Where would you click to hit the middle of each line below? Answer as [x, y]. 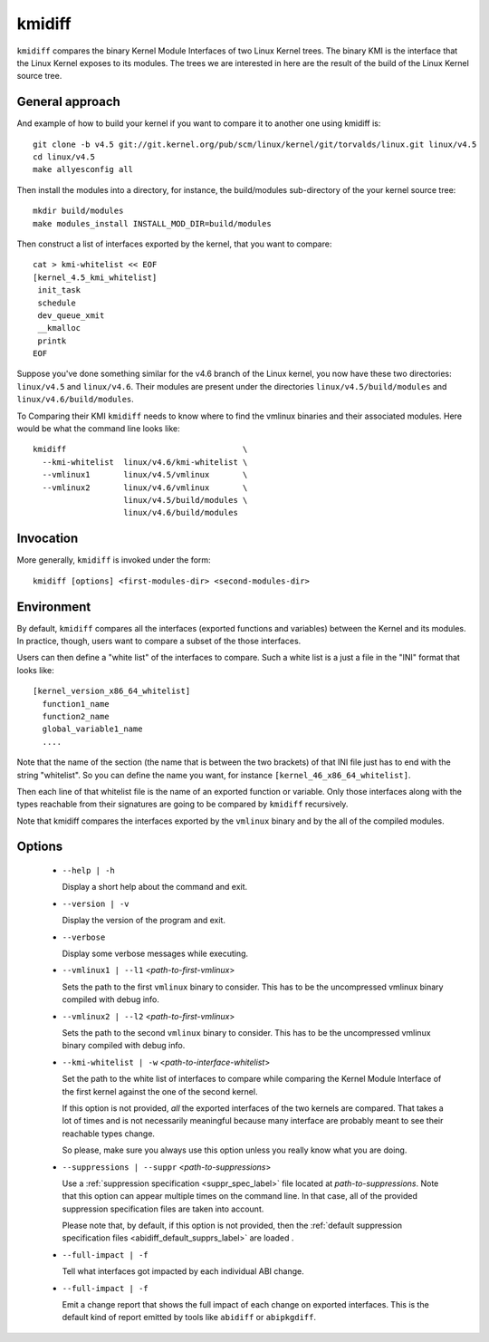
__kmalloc [59, 328]
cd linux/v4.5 [64, 157]
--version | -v [96, 903]
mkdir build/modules [78, 211]
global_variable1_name [92, 729]
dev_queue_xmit [71, 315]
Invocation [48, 539]
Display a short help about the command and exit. [155, 887]
